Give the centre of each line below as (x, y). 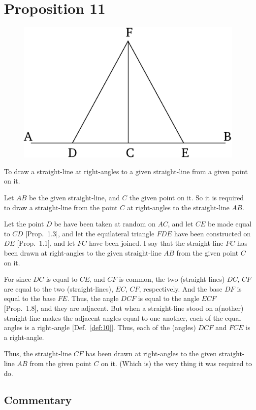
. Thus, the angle (93, 298)
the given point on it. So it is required (187, 198)
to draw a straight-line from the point (61, 207)
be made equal (229, 224)
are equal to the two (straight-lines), (59, 288)
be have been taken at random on (105, 224)
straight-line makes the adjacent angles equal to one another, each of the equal (123, 317)
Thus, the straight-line (38, 354)
